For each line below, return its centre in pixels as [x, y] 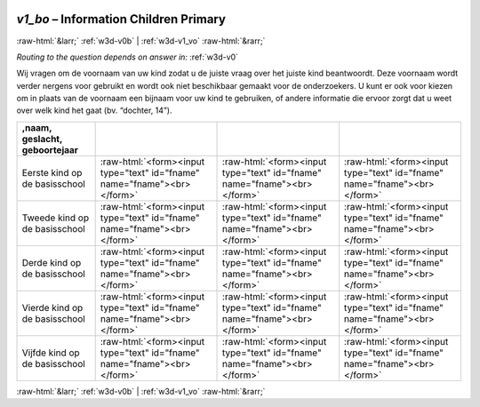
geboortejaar [50, 149]
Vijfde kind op [51, 353]
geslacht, [42, 139]
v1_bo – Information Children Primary [121, 19]
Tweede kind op [55, 218]
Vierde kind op [52, 307]
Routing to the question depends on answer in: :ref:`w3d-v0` [128, 57]
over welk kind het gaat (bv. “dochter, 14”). [94, 110]
